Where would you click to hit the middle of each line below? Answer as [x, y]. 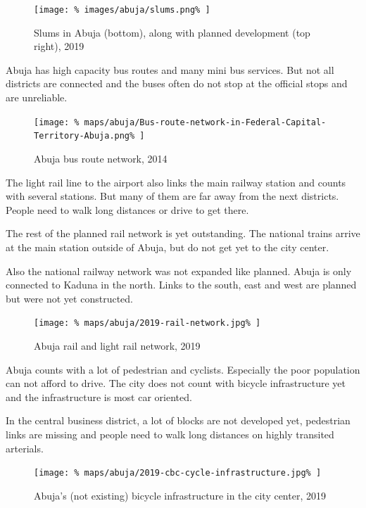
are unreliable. [37, 97]
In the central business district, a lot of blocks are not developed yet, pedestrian [178, 420]
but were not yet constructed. [69, 298]
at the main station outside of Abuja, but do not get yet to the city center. [168, 247]
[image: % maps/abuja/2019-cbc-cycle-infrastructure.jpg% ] [178, 473]
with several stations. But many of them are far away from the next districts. [172, 196]
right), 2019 [59, 46]
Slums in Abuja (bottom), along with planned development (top [172, 32]
